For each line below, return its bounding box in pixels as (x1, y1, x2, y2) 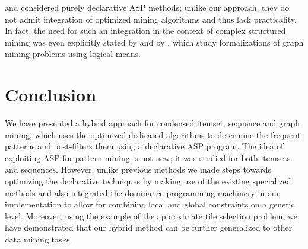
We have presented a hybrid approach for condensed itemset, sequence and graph (5, 117, 300, 129)
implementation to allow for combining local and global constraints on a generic (5, 198, 295, 210)
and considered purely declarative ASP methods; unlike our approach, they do (5, 1, 290, 13)
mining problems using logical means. (5, 47, 141, 60)
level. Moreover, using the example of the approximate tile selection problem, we (5, 209, 297, 222)
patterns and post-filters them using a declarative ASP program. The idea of (5, 140, 284, 152)
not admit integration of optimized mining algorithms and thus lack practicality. (5, 12, 297, 25)
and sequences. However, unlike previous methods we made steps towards (5, 163, 271, 175)
